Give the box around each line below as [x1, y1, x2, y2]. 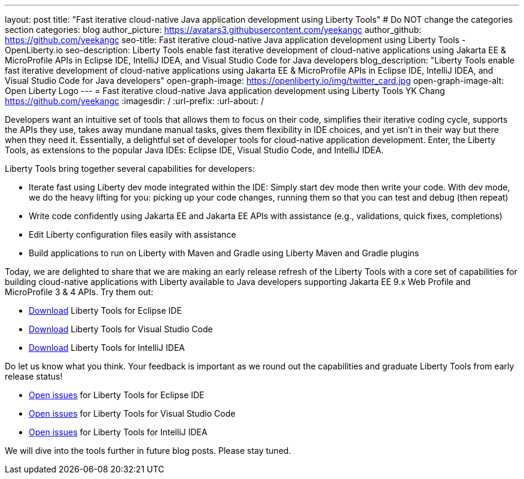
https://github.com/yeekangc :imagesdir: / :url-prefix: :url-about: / [5, 96, 264, 106]
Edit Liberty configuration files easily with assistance [29, 229, 236, 239]
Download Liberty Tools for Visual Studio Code [29, 324, 213, 334]
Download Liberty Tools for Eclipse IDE [29, 305, 182, 316]
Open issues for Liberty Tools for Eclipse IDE [29, 390, 205, 400]
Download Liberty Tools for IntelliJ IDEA [29, 342, 185, 353]
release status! [5, 371, 63, 381]
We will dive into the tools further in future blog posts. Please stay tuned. [5, 445, 291, 456]
